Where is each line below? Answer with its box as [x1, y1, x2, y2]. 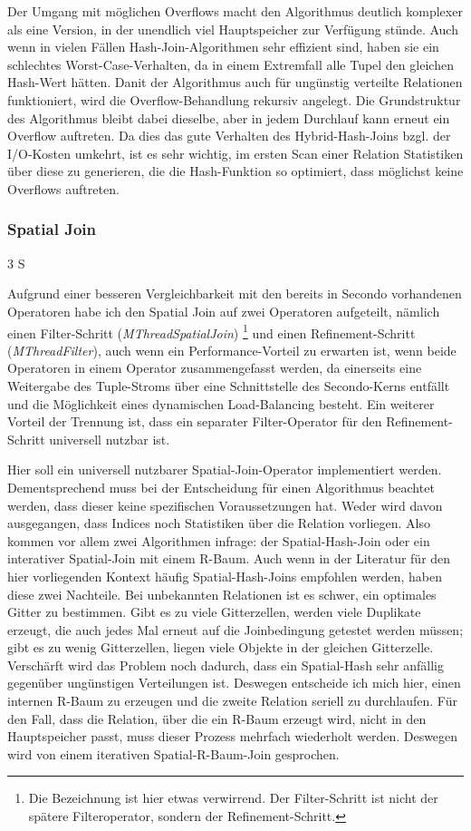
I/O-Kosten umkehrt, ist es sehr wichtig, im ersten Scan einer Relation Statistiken [7, 143, 464, 162]
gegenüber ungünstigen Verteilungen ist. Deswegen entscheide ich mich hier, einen [7, 673, 461, 692]
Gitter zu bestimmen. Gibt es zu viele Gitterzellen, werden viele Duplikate [7, 602, 421, 621]
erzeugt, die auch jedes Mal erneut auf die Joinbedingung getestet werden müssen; [7, 620, 464, 639]
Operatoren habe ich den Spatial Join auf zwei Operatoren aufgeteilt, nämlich [7, 301, 440, 320]
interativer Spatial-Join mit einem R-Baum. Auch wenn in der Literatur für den [7, 549, 451, 568]
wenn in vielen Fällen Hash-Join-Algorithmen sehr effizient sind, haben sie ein [7, 37, 439, 56]
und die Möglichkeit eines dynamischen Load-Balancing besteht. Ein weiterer [7, 394, 435, 413]
